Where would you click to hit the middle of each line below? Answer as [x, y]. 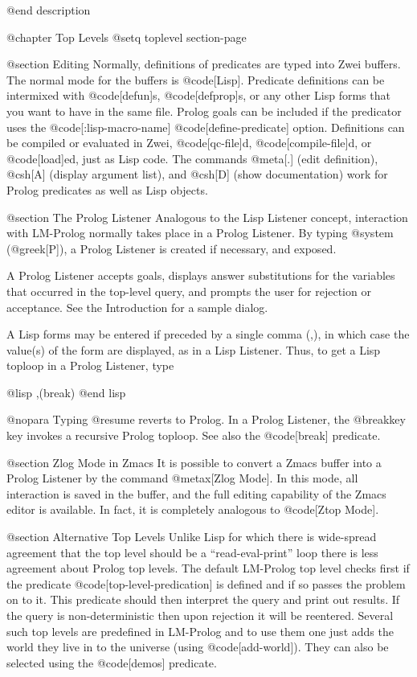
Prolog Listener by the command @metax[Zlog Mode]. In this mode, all [182, 478]
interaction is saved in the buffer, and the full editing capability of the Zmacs [196, 493]
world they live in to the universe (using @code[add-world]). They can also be [198, 647]
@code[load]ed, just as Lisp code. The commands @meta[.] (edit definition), [192, 158]
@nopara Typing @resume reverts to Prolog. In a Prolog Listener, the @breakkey [206, 419]
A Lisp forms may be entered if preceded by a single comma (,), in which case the [208, 334]
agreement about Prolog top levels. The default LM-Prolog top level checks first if [208, 568]
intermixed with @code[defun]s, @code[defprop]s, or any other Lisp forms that [198, 95]
